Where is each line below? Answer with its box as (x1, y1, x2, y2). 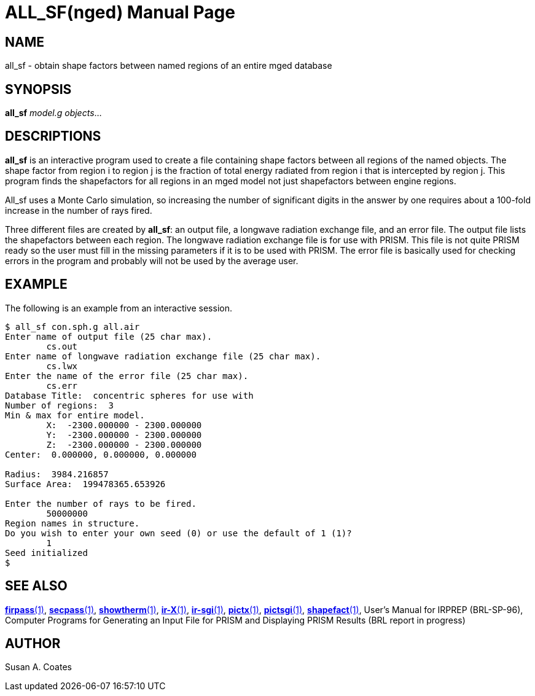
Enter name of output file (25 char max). (5, 331, 213, 342)
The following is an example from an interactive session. (5, 302, 232, 313)
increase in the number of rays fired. (5, 205, 152, 216)
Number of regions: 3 (5, 400, 114, 410)
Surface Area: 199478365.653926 (5, 479, 166, 489)
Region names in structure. (5, 518, 140, 528)
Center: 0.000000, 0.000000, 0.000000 (5, 449, 197, 459)
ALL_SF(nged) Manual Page (5, 2, 235, 23)
